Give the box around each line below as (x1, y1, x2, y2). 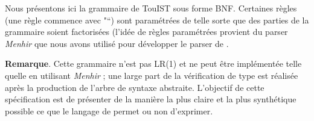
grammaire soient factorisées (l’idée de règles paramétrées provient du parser (5, 25, 288, 38)
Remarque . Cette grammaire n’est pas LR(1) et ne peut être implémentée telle (5, 57, 302, 70)
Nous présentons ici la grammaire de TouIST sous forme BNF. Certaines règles (5, 2, 297, 14)
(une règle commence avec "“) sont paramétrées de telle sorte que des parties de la (5, 13, 309, 26)
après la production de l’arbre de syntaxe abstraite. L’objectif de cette (5, 81, 264, 93)
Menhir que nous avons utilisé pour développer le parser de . (5, 37, 229, 49)
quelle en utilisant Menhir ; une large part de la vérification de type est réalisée (5, 69, 298, 81)
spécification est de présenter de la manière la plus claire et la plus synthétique (5, 93, 296, 105)
